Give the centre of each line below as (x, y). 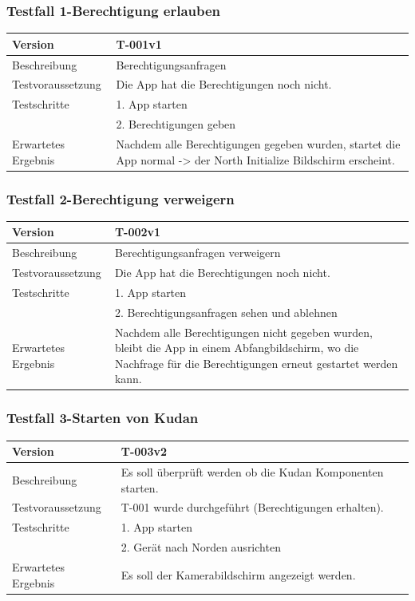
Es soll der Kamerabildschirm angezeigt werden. (238, 574)
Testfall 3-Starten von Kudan (103, 418)
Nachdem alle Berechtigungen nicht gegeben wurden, (243, 332)
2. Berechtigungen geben (176, 124)
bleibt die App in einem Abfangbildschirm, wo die (237, 348)
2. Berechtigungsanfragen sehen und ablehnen (226, 312)
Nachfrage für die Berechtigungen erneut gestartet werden (256, 363)
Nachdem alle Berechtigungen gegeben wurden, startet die (258, 143)
